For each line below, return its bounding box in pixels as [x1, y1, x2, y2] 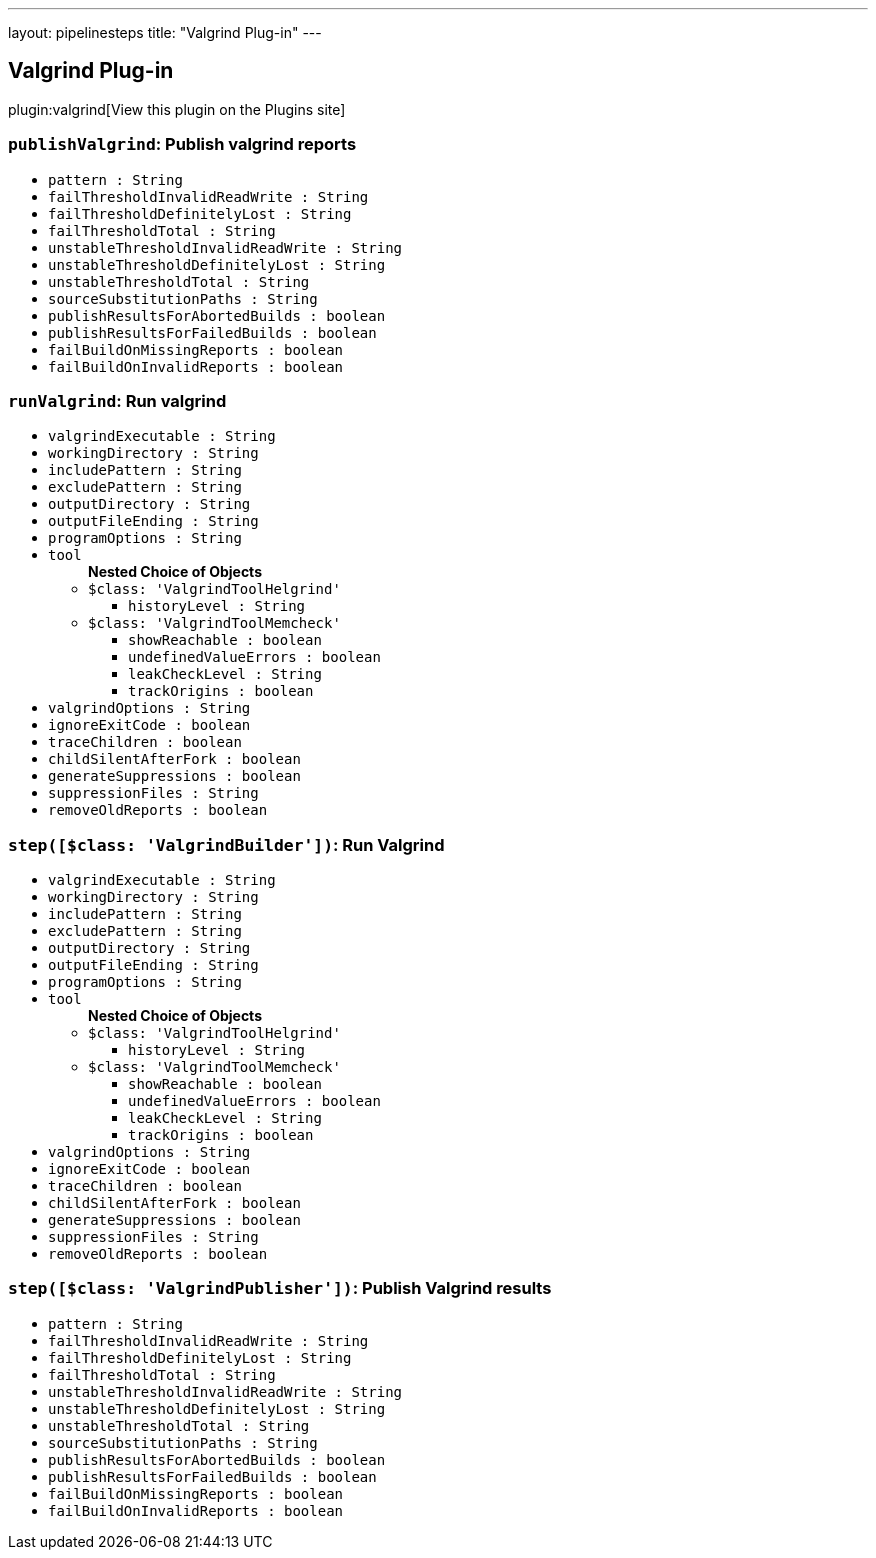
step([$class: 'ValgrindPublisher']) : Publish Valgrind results [8, 1278, 552, 1299]
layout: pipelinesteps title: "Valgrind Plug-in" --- [8, 24, 322, 41]
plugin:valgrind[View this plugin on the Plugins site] [8, 100, 346, 118]
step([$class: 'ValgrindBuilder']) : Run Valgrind [8, 834, 445, 855]
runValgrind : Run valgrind [8, 390, 227, 411]
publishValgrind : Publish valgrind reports [8, 134, 357, 155]
